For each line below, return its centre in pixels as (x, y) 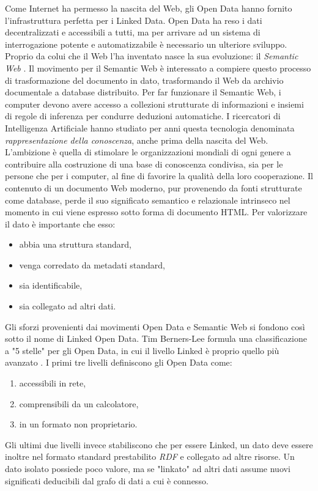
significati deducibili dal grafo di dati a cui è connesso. (107, 480)
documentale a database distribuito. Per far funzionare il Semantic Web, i (143, 92)
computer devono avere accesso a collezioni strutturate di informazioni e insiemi (154, 104)
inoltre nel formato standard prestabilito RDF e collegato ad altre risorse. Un (150, 456)
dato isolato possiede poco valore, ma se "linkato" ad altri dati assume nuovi (148, 468)
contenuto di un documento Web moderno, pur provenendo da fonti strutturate (153, 187)
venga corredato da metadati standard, (92, 264)
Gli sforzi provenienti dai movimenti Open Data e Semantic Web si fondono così (155, 326)
